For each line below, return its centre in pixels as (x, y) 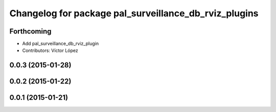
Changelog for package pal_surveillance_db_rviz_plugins (134, 13)
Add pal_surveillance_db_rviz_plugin (61, 44)
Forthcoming (30, 31)
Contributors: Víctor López (50, 50)
